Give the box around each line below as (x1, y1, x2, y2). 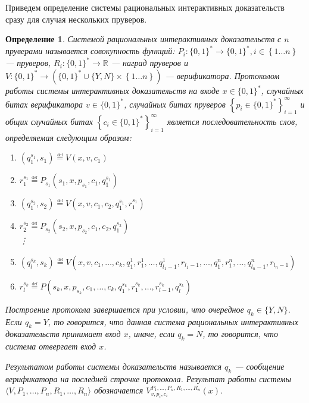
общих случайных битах (5, 115, 93, 127)
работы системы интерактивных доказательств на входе (5, 84, 220, 97)
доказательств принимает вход (5, 328, 121, 340)
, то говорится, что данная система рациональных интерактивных (48, 315, 298, 328)
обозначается (93, 384, 143, 396)
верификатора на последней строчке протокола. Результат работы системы (5, 372, 291, 385)
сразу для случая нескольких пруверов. (5, 12, 147, 25)
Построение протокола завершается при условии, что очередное (5, 303, 244, 315)
